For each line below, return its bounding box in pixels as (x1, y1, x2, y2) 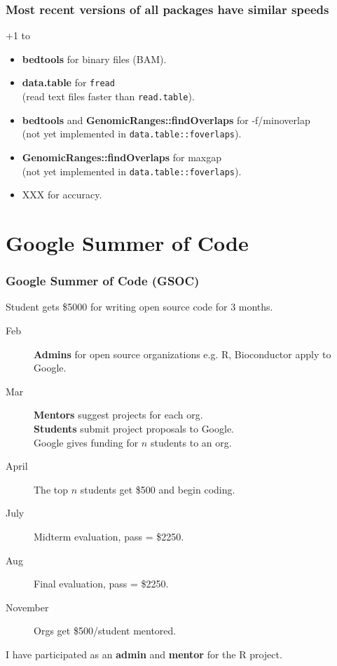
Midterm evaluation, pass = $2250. (34, 529, 184, 543)
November (6, 599, 49, 614)
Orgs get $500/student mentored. (34, 623, 177, 638)
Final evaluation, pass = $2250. (34, 576, 169, 591)
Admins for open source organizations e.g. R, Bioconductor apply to (34, 346, 331, 361)
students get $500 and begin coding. (80, 482, 235, 496)
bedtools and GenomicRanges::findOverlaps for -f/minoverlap (22, 112, 310, 127)
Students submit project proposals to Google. (34, 421, 235, 435)
